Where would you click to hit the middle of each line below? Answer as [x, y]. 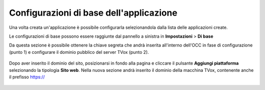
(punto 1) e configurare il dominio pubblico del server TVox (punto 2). [79, 52]
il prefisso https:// [27, 77]
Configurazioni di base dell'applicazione [93, 13]
